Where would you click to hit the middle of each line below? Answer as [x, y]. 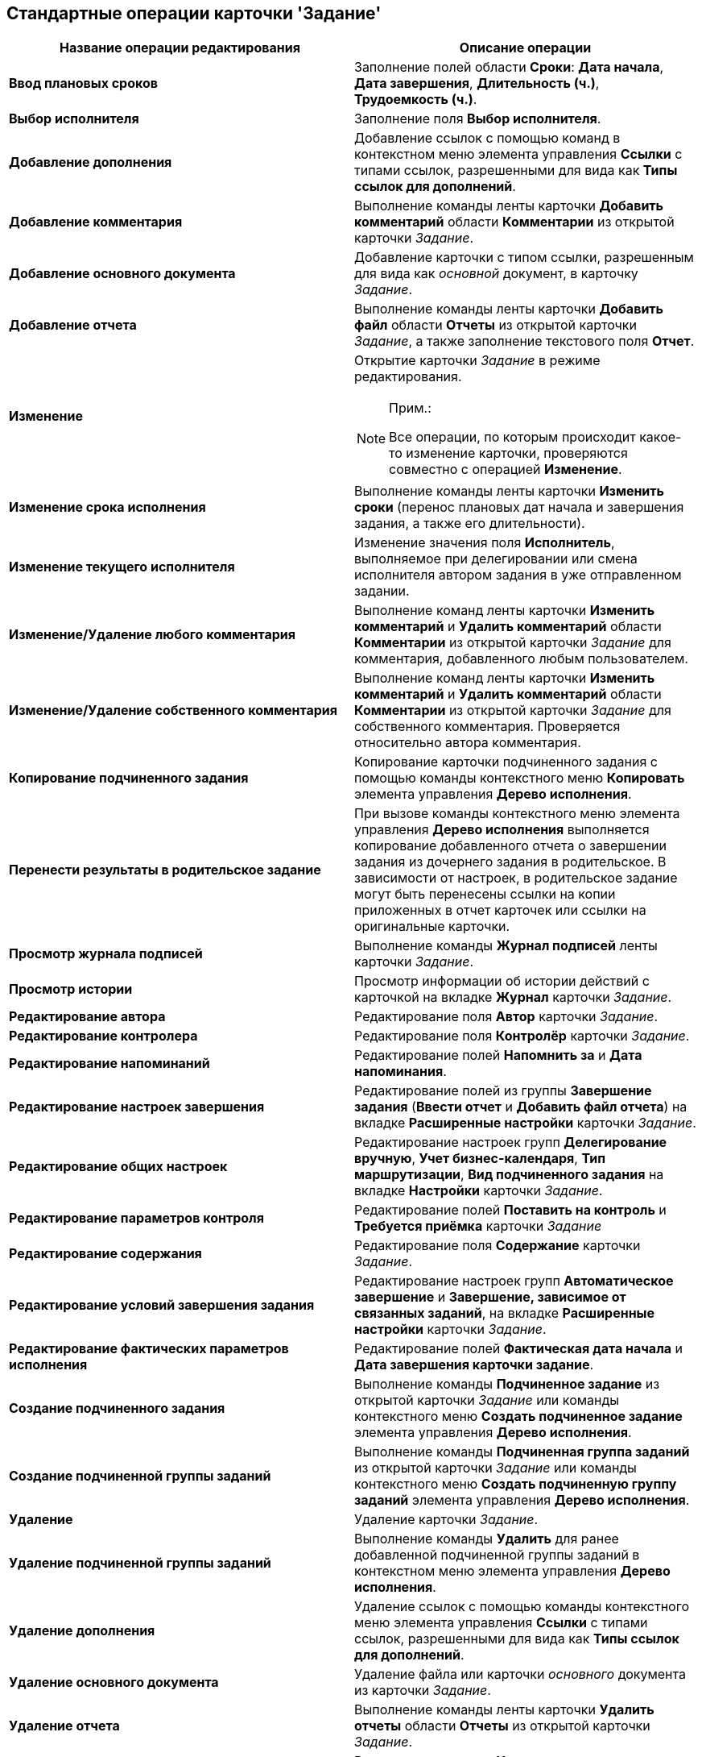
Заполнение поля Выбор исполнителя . [478, 119]
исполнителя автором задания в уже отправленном [518, 575]
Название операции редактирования [180, 48]
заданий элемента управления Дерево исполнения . [522, 1500]
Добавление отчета [73, 325]
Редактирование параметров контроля [136, 1218]
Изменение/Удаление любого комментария [152, 635]
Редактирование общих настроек [118, 1167]
